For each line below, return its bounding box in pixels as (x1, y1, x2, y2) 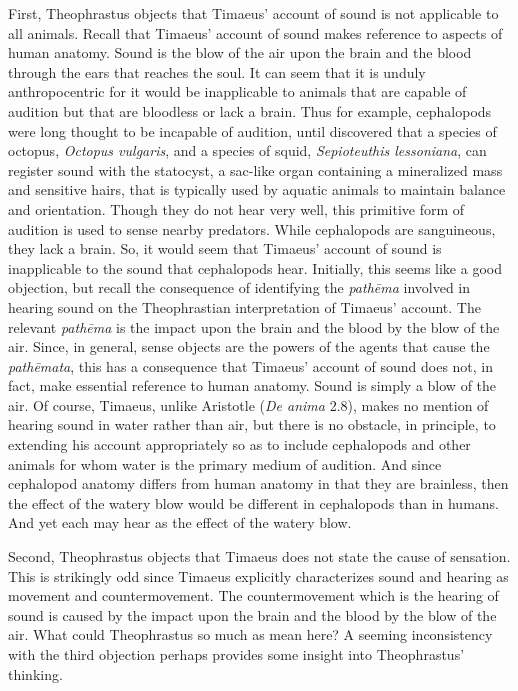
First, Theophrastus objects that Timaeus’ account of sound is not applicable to (8, 3, 499, 23)
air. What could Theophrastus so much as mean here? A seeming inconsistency (8, 624, 493, 645)
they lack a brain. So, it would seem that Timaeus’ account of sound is (8, 238, 442, 259)
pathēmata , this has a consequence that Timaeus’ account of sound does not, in (8, 355, 494, 376)
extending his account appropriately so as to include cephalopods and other (8, 434, 471, 455)
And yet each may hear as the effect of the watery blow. (8, 512, 352, 533)
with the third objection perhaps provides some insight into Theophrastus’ (8, 644, 465, 664)
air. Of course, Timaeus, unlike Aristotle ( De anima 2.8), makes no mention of (8, 394, 489, 415)
